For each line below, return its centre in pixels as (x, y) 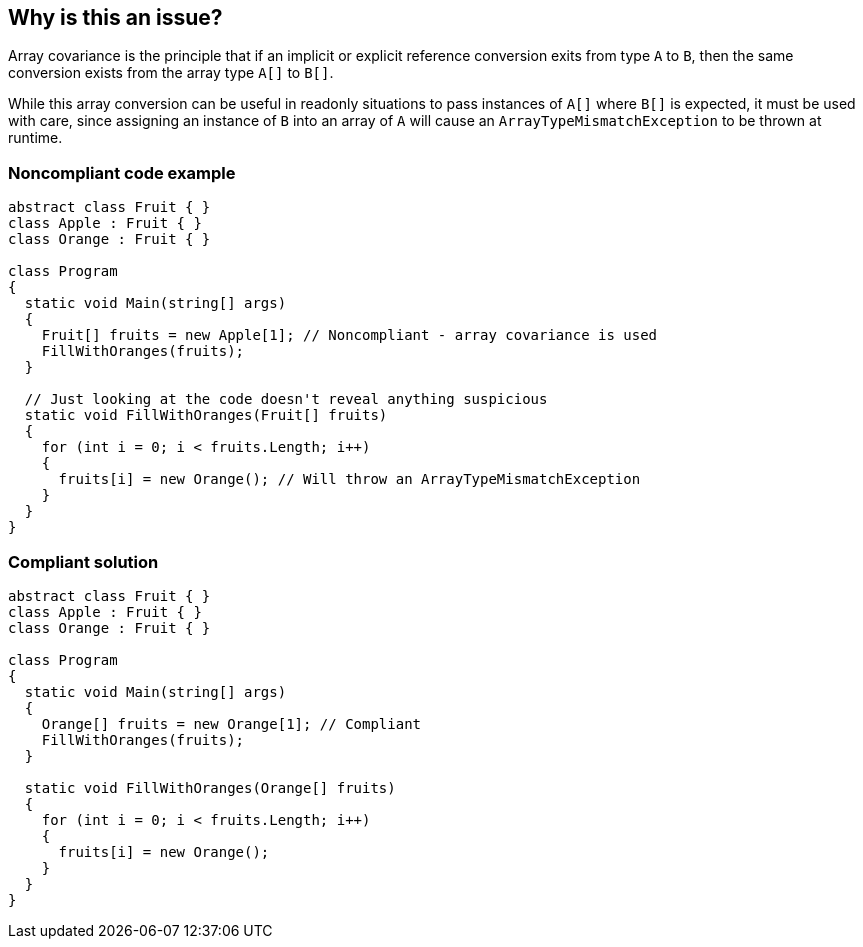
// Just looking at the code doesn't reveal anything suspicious (286, 399)
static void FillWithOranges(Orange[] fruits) (210, 787)
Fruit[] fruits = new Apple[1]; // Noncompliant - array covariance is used (349, 335)
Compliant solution (83, 561)
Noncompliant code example (122, 172)
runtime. (35, 138)
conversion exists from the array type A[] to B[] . (171, 73)
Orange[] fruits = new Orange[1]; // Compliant (231, 723)
